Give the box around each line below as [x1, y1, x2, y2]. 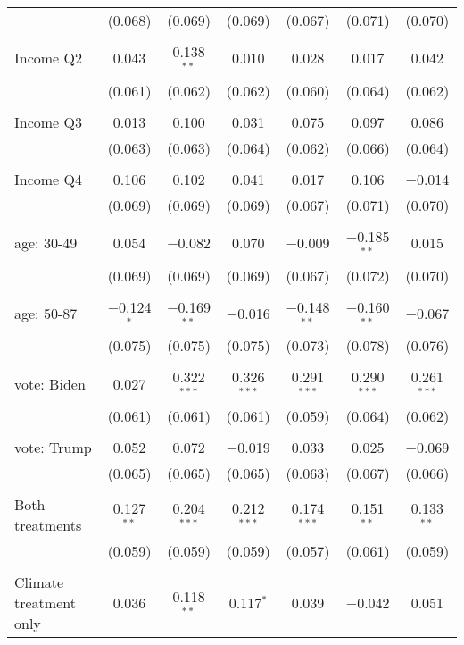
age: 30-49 [14, 232, 78, 254]
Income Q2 [14, 47, 82, 69]
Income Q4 [14, 168, 82, 189]
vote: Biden [14, 373, 86, 394]
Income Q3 [14, 111, 82, 132]
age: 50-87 [14, 302, 78, 323]
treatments [14, 515, 82, 536]
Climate [14, 572, 64, 593]
